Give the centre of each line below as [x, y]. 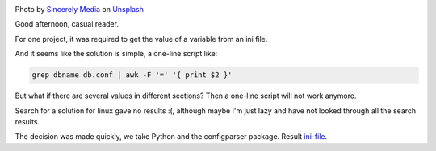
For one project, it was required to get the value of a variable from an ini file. [141, 39]
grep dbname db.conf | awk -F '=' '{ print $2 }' [132, 75]
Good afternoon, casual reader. [67, 24]
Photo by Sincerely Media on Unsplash [80, 9]
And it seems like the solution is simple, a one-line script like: [116, 54]
